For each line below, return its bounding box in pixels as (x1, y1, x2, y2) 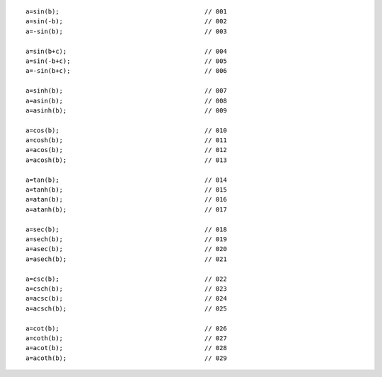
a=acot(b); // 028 (25, 344, 228, 352)
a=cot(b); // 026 (25, 324, 228, 332)
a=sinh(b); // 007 (25, 87, 228, 95)
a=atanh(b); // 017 (25, 205, 228, 214)
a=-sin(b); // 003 (25, 27, 228, 35)
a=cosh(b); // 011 (25, 137, 228, 144)
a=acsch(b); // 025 (25, 304, 228, 313)
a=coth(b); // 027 (25, 334, 228, 342)
